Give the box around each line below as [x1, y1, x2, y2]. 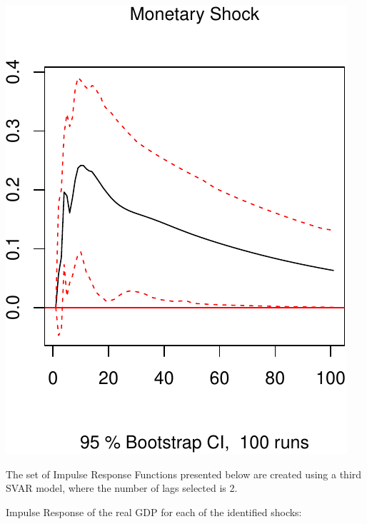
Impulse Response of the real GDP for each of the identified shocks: [6, 504, 302, 519]
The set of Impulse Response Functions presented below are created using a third [6, 466, 362, 481]
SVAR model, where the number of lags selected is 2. [6, 480, 238, 495]
